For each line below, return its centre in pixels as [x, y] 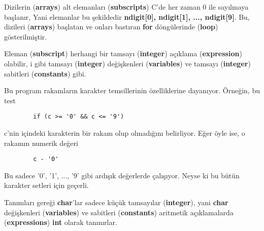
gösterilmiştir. [26, 36]
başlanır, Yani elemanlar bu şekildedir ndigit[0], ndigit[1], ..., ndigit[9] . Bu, [127, 16]
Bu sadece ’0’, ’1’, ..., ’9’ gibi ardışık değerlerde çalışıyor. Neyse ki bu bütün [122, 175]
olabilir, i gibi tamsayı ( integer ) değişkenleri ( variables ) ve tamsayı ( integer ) [127, 63]
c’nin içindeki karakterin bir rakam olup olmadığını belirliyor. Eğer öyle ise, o [125, 133]
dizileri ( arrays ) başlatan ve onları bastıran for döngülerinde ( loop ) [111, 27]
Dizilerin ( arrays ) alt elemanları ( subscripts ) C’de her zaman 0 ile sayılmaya [126, 7]
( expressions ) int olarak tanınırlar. [61, 222]
